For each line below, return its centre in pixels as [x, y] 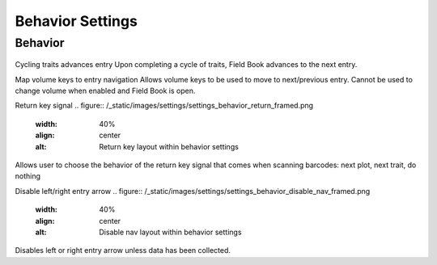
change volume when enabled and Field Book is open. [105, 90]
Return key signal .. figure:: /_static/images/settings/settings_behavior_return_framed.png [164, 106]
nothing [28, 176]
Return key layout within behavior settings [169, 146]
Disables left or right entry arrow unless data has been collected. [123, 250]
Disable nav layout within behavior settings [170, 232]
